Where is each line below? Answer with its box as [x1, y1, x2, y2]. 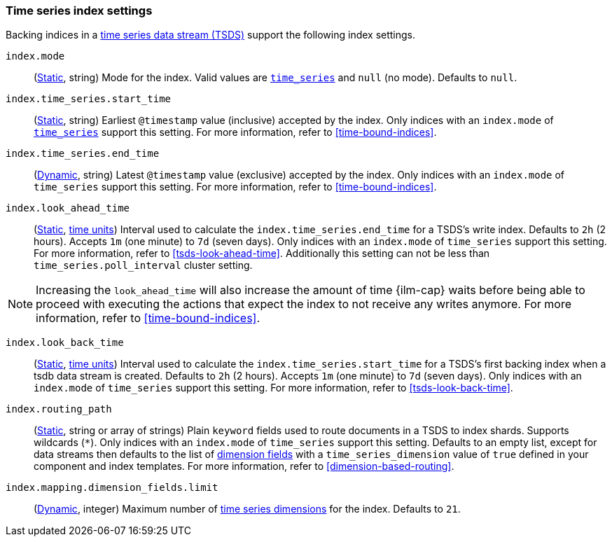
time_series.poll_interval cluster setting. [34, 259, 253, 272]
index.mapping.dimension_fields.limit [6, 482, 218, 494]
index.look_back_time [6, 337, 124, 349]
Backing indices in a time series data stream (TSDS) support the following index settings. [6, 29, 416, 41]
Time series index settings [6, 4, 153, 18]
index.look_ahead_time [6, 202, 130, 214]
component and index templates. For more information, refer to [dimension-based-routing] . [34, 460, 454, 473]
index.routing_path [6, 403, 112, 415]
